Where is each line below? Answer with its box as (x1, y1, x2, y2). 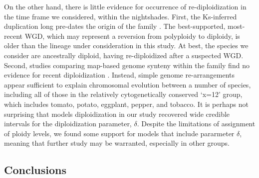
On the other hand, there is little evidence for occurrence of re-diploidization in (4, 1, 247, 11)
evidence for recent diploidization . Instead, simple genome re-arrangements (4, 70, 235, 80)
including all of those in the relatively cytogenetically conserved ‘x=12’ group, (4, 89, 243, 99)
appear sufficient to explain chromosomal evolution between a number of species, (4, 79, 251, 89)
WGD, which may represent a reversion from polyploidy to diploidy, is (24, 30, 240, 41)
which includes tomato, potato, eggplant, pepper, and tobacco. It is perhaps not (4, 98, 249, 109)
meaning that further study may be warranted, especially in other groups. (4, 138, 230, 148)
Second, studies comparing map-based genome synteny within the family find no (4, 60, 250, 70)
